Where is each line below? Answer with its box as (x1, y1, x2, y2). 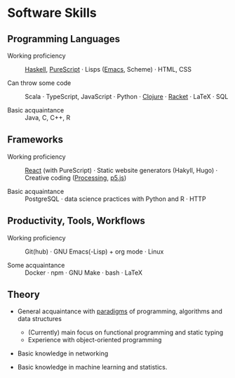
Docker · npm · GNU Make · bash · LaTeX (25, 268, 142, 277)
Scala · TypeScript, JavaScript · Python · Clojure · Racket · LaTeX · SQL (25, 93, 229, 100)
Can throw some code (7, 79, 72, 87)
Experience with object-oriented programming (27, 336, 162, 344)
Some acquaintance (7, 261, 65, 269)
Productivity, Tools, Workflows (7, 215, 146, 227)
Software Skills (7, 5, 97, 21)
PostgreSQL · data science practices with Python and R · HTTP (25, 195, 206, 203)
